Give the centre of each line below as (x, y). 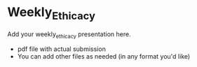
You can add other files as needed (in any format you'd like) (104, 57)
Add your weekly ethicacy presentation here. (69, 35)
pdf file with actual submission (62, 49)
